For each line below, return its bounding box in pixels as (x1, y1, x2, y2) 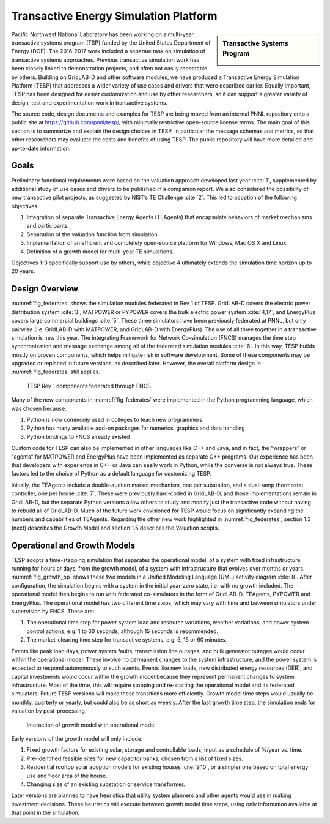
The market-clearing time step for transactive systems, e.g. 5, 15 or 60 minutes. (26, 636, 227, 643)
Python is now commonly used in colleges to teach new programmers (26, 416, 203, 424)
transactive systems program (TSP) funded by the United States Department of (11, 39, 211, 46)
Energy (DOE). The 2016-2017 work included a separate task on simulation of (11, 48, 206, 55)
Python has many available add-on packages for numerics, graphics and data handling (26, 424, 246, 432)
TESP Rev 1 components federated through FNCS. (26, 382, 153, 389)
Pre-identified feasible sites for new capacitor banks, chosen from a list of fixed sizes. (26, 755, 244, 762)
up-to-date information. (11, 144, 71, 152)
